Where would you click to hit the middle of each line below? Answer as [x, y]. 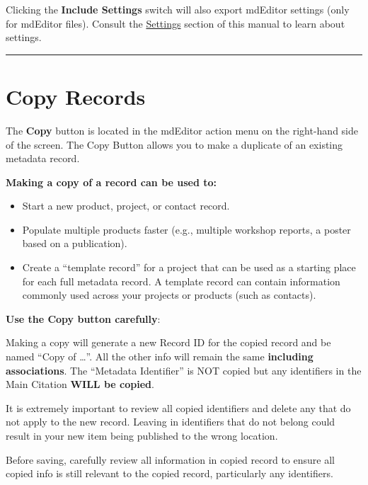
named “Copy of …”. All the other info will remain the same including [160, 356]
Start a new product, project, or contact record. [126, 206]
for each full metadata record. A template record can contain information [181, 281]
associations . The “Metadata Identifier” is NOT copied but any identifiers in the [184, 370]
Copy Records [76, 96]
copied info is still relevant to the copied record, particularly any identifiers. [169, 473]
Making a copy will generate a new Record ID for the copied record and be [168, 342]
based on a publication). [75, 243]
